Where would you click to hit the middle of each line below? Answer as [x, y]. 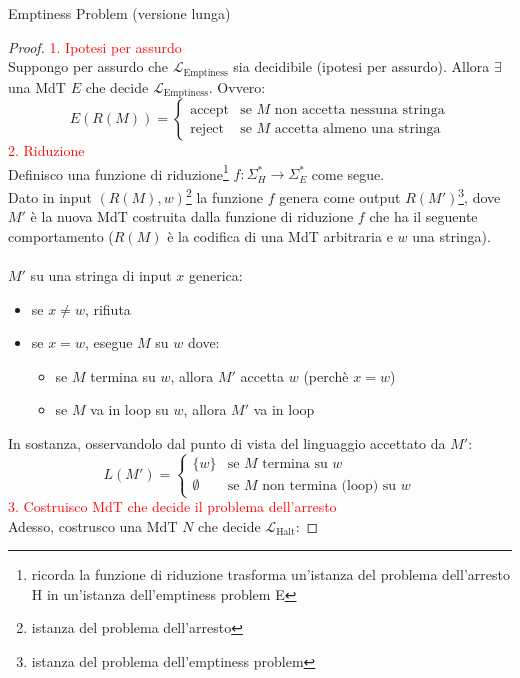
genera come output [340, 196]
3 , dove [479, 195]
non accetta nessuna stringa [359, 109]
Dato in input [50, 196]
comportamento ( [61, 235]
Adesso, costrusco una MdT [93, 525]
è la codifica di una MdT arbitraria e [280, 235]
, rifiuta [107, 308]
